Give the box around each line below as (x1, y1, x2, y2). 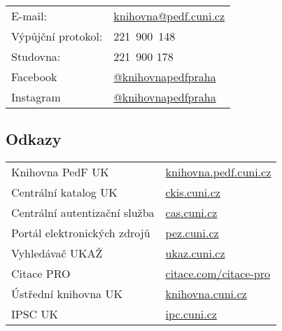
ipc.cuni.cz (165, 306, 217, 323)
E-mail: (11, 8, 47, 24)
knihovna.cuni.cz (165, 286, 247, 302)
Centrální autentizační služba (11, 204, 155, 221)
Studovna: (11, 48, 61, 64)
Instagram (11, 89, 61, 105)
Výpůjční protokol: (11, 28, 103, 44)
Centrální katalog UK (11, 184, 118, 201)
